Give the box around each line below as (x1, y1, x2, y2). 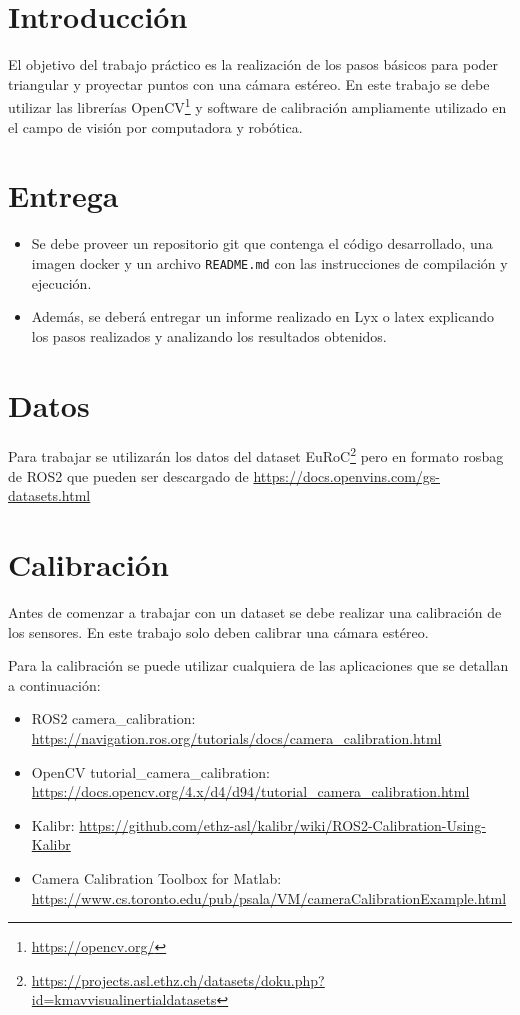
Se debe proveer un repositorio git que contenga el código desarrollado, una (31, 233, 493, 254)
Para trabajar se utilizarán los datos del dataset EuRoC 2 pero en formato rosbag (8, 443, 504, 467)
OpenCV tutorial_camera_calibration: (31, 761, 270, 782)
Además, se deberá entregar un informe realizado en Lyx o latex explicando (31, 306, 494, 327)
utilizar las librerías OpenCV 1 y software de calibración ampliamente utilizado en (8, 94, 507, 117)
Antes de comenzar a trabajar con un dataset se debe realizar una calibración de (8, 602, 502, 622)
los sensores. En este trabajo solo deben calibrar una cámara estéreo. (8, 621, 429, 642)
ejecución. (31, 272, 92, 293)
